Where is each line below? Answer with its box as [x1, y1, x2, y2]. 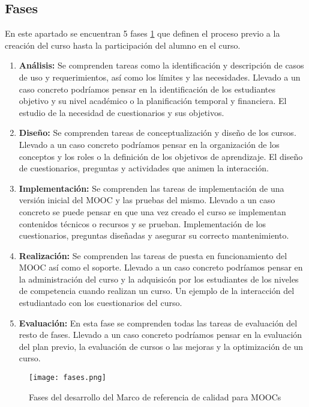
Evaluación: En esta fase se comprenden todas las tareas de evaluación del [19, 316, 298, 329]
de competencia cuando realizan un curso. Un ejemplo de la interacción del [19, 284, 295, 297]
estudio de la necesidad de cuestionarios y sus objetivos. [19, 106, 224, 118]
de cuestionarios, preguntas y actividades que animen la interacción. [19, 162, 269, 174]
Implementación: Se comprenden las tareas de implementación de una [19, 182, 284, 194]
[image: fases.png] [29, 373, 106, 382]
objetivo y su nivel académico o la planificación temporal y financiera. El [19, 94, 287, 107]
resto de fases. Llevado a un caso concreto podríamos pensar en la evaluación [19, 328, 302, 341]
